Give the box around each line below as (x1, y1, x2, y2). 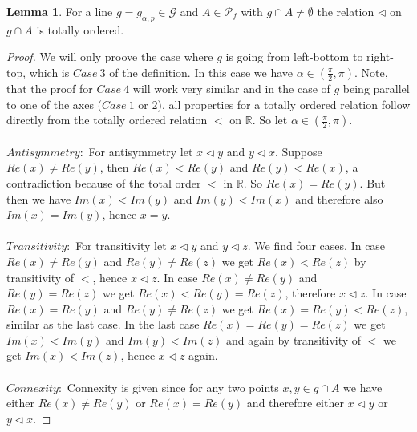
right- (366, 48, 394, 65)
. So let (252, 111, 288, 128)
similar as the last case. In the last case (6, 316, 200, 333)
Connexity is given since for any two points (67, 378, 279, 395)
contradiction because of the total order (6, 174, 201, 191)
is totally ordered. (36, 21, 124, 38)
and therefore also (295, 190, 383, 207)
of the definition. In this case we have (109, 63, 294, 80)
